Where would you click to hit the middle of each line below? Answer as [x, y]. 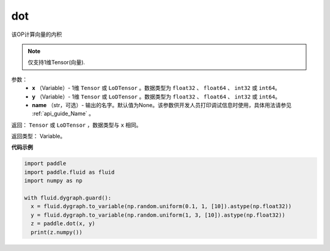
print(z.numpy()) [57, 232]
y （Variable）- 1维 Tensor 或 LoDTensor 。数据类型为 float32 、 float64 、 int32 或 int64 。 [156, 96]
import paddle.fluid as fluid [69, 172]
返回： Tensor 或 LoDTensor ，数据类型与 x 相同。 [76, 125]
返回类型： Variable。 [38, 136]
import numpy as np [53, 181]
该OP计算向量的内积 [37, 34]
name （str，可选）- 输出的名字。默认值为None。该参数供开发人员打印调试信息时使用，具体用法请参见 [162, 105]
